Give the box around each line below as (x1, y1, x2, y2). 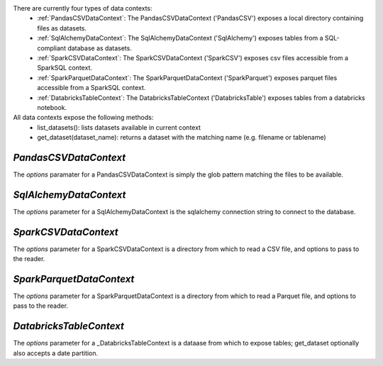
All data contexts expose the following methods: (13, 113, 154, 122)
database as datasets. (67, 43, 133, 52)
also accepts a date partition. (13, 348, 99, 357)
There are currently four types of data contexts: (13, 4, 152, 12)
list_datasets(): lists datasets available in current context (37, 123, 201, 131)
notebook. (37, 103, 67, 111)
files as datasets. (37, 23, 87, 32)
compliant (37, 43, 67, 52)
